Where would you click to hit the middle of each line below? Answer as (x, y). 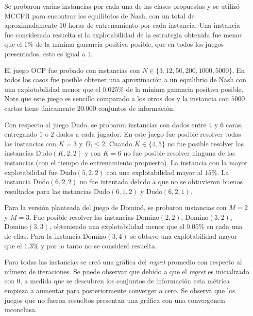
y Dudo (151, 191)
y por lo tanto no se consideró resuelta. (99, 245)
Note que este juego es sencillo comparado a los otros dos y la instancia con (117, 98)
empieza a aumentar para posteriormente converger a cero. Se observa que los (120, 290)
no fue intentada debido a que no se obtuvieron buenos (161, 182)
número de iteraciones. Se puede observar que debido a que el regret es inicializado (127, 271)
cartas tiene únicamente (40, 108)
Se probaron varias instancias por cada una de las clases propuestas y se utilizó (122, 6)
